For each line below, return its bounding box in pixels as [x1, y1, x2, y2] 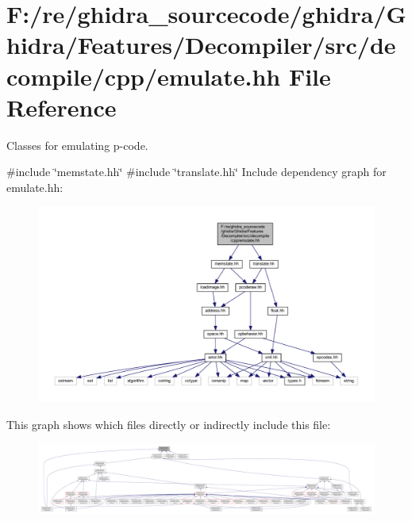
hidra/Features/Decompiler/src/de [6, 29, 396, 61]
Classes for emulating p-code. [6, 136, 148, 153]
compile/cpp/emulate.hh [6, 59, 281, 92]
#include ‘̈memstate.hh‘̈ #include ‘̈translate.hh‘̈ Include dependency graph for [6, 163, 387, 180]
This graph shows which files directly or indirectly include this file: [6, 416, 331, 432]
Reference [6, 90, 117, 123]
